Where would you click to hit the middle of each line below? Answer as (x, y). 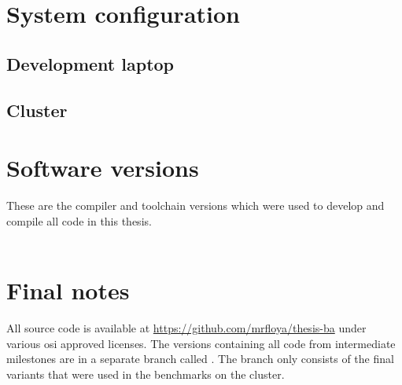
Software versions (103, 168)
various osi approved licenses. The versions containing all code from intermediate (201, 343)
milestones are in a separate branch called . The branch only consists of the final (200, 359)
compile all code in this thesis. (79, 220)
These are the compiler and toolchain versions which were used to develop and (195, 205)
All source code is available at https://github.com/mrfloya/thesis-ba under (186, 327)
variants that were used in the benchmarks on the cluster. (146, 374)
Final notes (68, 290)
